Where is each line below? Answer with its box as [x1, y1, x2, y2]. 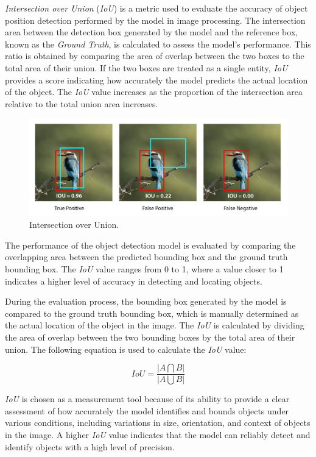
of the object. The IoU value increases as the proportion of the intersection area [5, 85, 303, 98]
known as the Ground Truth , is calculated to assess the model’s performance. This [5, 37, 311, 50]
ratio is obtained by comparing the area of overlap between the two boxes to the [5, 49, 304, 62]
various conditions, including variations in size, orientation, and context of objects [5, 416, 311, 429]
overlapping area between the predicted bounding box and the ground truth [5, 250, 288, 263]
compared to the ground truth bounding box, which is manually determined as [5, 306, 299, 319]
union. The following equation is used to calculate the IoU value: [5, 342, 247, 355]
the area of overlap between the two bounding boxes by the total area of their [5, 330, 295, 343]
